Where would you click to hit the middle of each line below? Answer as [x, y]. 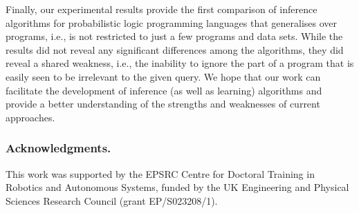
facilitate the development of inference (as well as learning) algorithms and [164, 90]
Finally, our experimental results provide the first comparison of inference [162, 9]
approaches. [30, 117]
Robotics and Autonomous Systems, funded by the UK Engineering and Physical [177, 187]
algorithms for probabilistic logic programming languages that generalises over [172, 22]
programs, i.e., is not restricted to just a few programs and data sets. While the [174, 36]
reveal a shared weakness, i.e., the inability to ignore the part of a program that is [180, 63]
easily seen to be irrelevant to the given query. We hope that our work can [163, 76]
